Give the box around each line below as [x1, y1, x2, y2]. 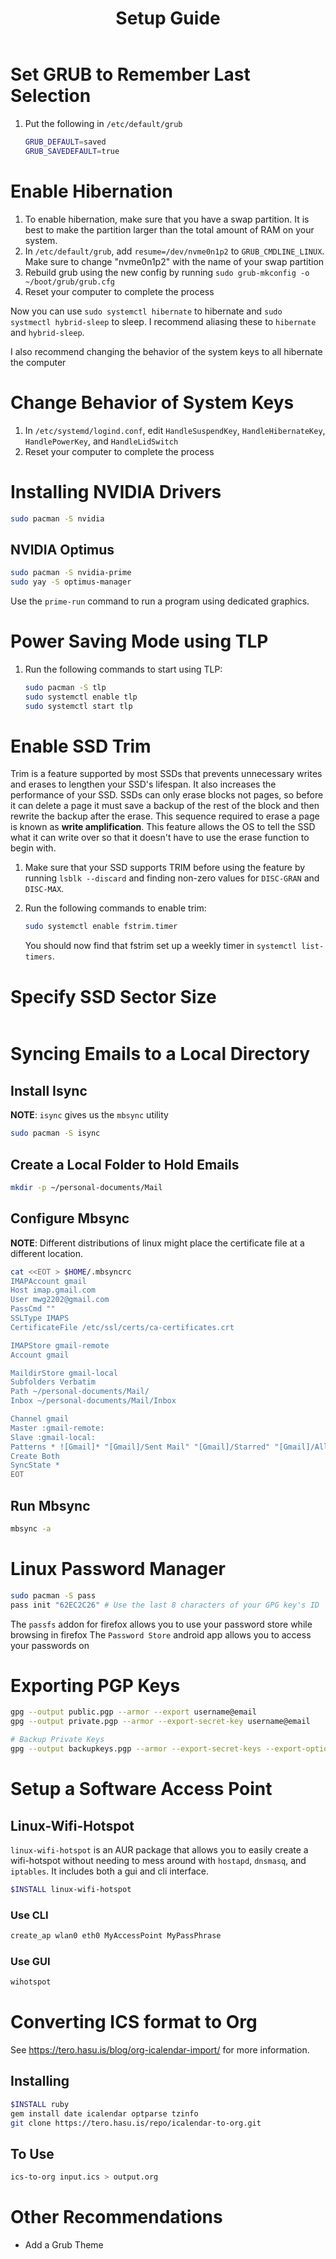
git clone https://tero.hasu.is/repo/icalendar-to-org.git [10, 2118, 262, 2128]
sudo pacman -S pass [10, 1590, 97, 1601]
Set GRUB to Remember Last [10, 63, 251, 86]
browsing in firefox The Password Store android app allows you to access [10, 1628, 312, 1641]
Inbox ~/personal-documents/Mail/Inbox [10, 1396, 177, 1406]
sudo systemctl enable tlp [24, 692, 138, 702]
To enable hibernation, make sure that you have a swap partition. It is [24, 213, 310, 225]
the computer [10, 356, 67, 368]
